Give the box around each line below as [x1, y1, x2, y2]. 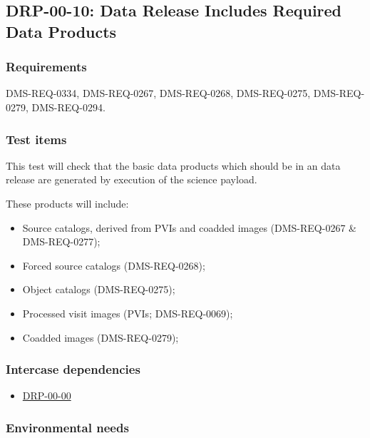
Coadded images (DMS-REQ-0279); [22, 330, 179, 345]
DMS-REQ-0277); [22, 234, 101, 249]
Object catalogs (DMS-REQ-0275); [22, 282, 175, 297]
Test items [6, 130, 67, 148]
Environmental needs [6, 418, 129, 436]
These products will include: [6, 195, 129, 210]
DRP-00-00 [22, 388, 71, 403]
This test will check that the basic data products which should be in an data [6, 158, 341, 173]
